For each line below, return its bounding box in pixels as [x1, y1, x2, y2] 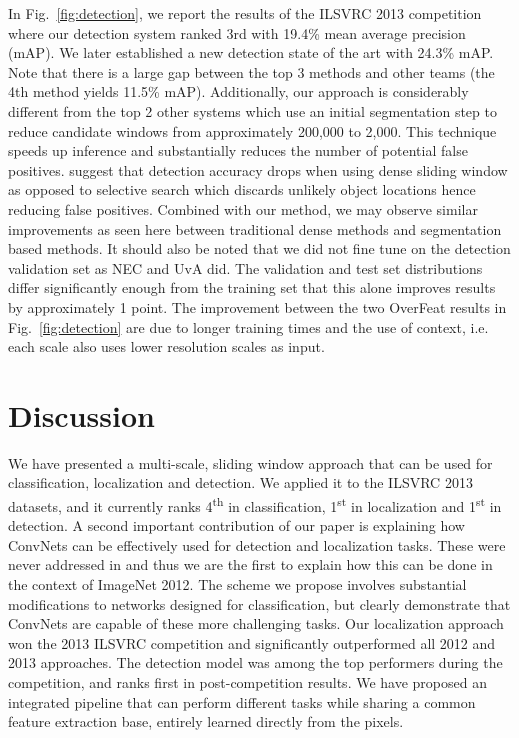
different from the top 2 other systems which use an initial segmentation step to [8, 100, 497, 121]
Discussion [8, 394, 155, 435]
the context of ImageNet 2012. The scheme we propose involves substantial [8, 574, 467, 595]
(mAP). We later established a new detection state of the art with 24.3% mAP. [8, 42, 494, 63]
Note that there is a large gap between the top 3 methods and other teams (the [8, 61, 495, 82]
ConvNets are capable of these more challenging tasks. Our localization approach [8, 613, 504, 634]
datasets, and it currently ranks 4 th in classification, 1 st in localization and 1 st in [8, 493, 502, 516]
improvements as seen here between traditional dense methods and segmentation [8, 218, 502, 239]
